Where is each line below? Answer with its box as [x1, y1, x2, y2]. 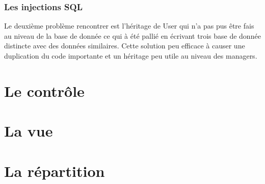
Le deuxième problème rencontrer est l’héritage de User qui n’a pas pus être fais [4, 20, 254, 31]
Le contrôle [4, 80, 85, 101]
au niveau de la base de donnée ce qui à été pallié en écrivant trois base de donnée [4, 30, 261, 41]
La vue [4, 120, 53, 141]
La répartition [4, 160, 105, 181]
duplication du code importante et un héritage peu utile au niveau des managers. [4, 50, 257, 61]
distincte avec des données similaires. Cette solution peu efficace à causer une [4, 40, 245, 51]
